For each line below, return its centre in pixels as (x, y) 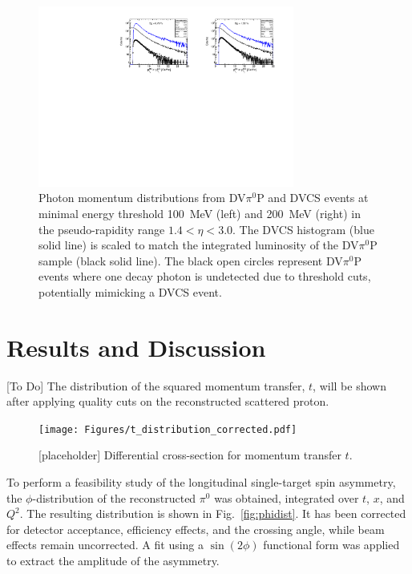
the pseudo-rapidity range (102, 229)
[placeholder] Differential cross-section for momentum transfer (190, 455)
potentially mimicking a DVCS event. (130, 291)
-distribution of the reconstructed (114, 497)
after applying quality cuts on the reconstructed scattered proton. (168, 401)
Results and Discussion (136, 347)
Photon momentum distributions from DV (142, 198)
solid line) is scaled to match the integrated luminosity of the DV (199, 245)
